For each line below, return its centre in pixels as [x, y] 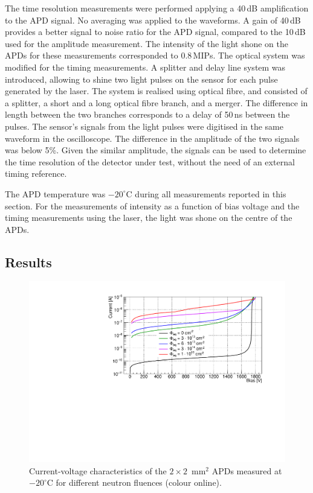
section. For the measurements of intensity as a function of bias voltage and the [152, 205]
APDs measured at [247, 470]
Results [28, 262]
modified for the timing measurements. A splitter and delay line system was [145, 67]
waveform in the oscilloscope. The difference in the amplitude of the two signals [152, 138]
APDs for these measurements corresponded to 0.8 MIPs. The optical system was [155, 55]
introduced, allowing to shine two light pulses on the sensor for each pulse [141, 79]
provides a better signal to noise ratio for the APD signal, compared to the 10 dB [155, 32]
